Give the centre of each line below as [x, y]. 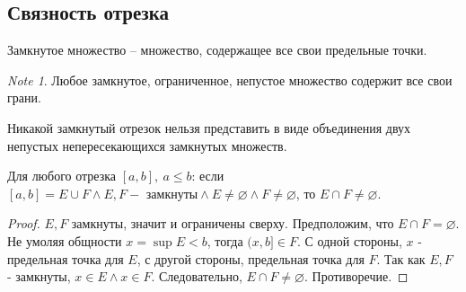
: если [208, 176]
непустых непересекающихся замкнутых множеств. [147, 145]
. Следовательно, [197, 276]
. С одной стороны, [350, 240]
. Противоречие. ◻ [356, 276]
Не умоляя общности [65, 240]
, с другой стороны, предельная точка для [251, 258]
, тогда [225, 240]
